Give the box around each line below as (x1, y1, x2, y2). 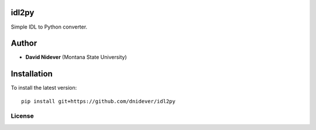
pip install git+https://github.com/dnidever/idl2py (21, 98, 176, 104)
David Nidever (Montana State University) (25, 54, 127, 61)
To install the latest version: (11, 85, 77, 92)
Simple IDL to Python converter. (11, 23, 88, 30)
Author (11, 38, 37, 48)
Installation (11, 69, 53, 79)
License (11, 112, 35, 120)
